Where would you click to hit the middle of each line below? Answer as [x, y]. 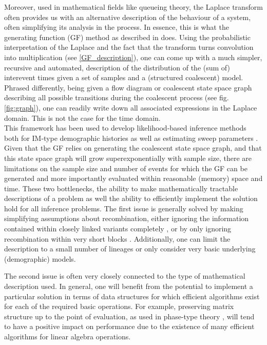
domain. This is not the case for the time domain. [82, 117]
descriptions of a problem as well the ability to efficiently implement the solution [131, 198]
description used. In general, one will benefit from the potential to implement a [129, 286]
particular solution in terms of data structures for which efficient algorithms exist [132, 296]
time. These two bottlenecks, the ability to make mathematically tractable [121, 188]
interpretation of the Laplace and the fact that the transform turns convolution [129, 47]
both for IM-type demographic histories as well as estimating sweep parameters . [131, 138]
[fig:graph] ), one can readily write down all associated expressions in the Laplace [131, 107]
